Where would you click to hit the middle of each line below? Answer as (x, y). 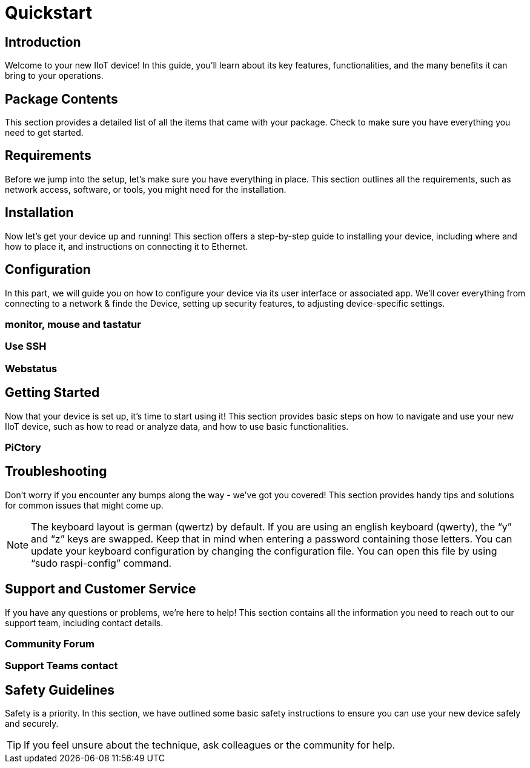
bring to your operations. (54, 76)
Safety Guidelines (60, 690)
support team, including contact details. (84, 623)
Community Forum (50, 643)
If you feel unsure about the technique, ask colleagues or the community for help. (210, 745)
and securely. (32, 724)
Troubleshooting (56, 472)
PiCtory (23, 447)
